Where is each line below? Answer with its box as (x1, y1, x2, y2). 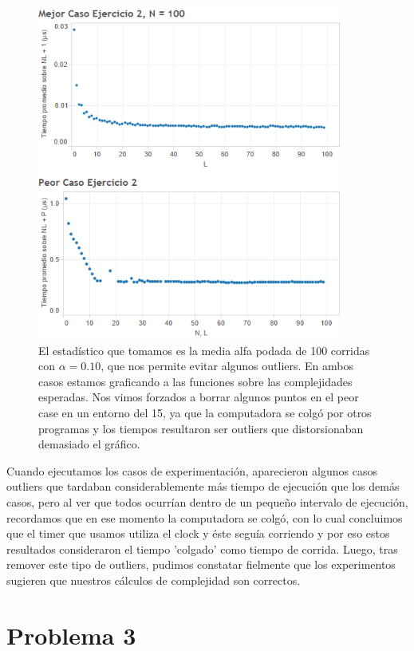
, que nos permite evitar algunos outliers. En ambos (101, 357, 353, 374)
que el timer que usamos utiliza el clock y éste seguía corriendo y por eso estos (6, 525, 390, 542)
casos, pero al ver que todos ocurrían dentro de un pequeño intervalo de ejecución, (6, 493, 408, 510)
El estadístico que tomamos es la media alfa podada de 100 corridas (38, 341, 370, 358)
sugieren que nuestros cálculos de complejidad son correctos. (6, 571, 301, 588)
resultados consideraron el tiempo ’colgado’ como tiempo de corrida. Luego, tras (6, 540, 398, 557)
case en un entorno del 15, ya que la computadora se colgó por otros (38, 404, 372, 420)
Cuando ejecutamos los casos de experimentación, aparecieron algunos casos (6, 462, 377, 479)
